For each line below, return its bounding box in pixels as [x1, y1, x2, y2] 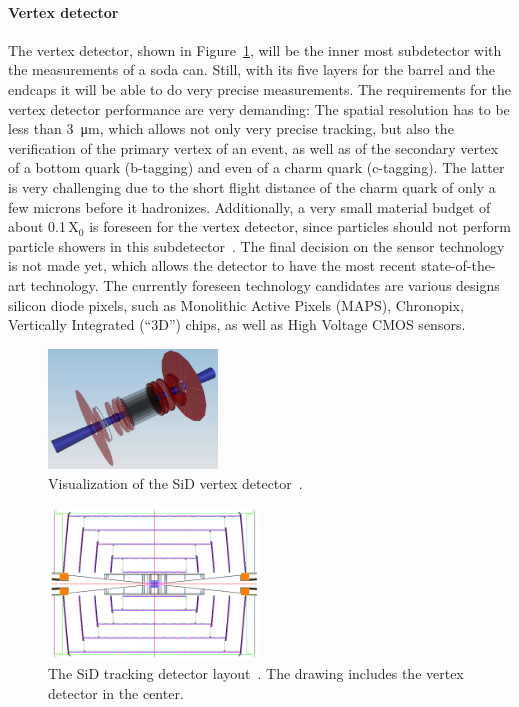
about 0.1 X [8, 216, 79, 237]
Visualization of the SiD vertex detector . [48, 472, 303, 493]
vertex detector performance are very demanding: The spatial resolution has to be [8, 98, 510, 119]
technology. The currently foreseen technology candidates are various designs [30, 274, 500, 295]
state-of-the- [421, 255, 496, 276]
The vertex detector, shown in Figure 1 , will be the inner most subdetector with [8, 39, 502, 60]
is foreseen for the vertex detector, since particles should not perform [89, 216, 511, 237]
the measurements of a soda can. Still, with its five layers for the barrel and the [8, 59, 496, 80]
